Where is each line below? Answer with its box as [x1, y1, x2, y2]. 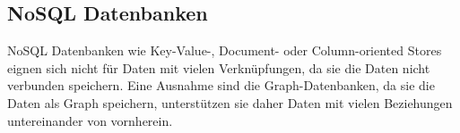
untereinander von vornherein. [7, 111, 173, 129]
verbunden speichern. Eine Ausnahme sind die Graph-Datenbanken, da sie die [7, 76, 435, 95]
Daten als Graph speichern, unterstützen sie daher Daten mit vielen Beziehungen [7, 93, 453, 112]
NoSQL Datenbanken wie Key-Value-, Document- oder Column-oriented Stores [7, 41, 442, 60]
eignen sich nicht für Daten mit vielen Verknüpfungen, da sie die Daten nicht [7, 58, 430, 77]
